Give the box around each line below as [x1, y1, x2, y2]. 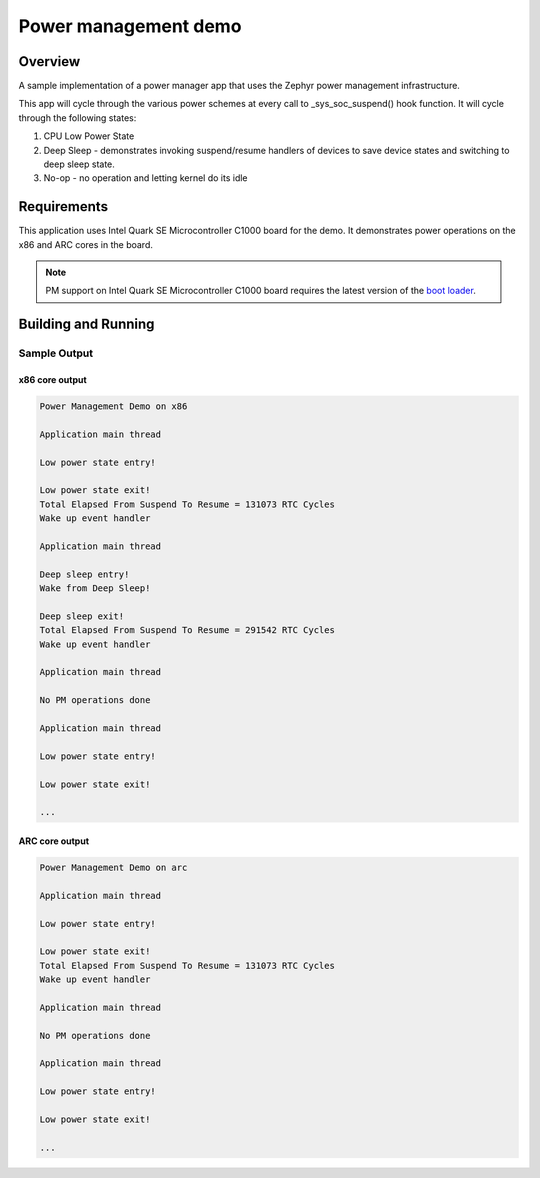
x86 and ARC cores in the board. [18, 238, 154, 250]
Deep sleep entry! [39, 568, 130, 580]
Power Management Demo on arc [39, 861, 188, 873]
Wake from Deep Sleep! [39, 583, 151, 594]
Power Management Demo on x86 [39, 401, 188, 412]
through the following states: [18, 111, 137, 124]
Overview [18, 53, 81, 70]
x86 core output [18, 374, 87, 386]
